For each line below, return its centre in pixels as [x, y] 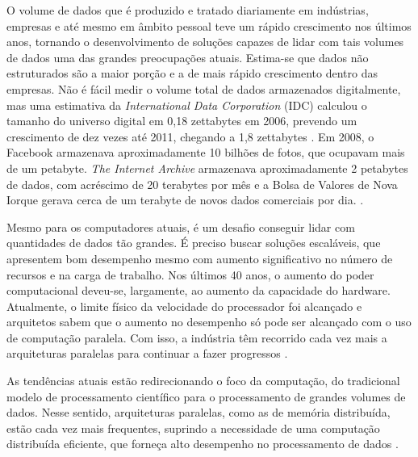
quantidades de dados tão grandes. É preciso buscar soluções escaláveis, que [194, 243]
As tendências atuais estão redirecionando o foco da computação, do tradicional [203, 381]
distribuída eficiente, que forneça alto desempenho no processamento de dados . [203, 444]
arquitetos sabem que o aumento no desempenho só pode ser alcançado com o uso [209, 322]
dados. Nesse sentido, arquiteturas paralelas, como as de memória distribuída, [199, 412]
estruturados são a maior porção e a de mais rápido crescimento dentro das [192, 73]
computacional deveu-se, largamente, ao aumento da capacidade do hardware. [199, 290]
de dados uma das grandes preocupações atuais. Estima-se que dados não [188, 57]
